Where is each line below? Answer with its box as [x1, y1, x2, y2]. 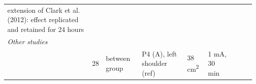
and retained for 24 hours [7, 24, 84, 34]
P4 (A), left [142, 48, 177, 58]
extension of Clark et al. [7, 4, 80, 15]
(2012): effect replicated [7, 14, 79, 25]
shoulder [142, 58, 167, 68]
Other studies [7, 36, 48, 46]
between [105, 53, 130, 63]
